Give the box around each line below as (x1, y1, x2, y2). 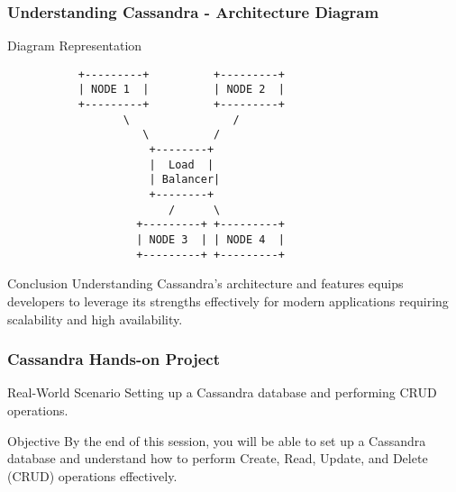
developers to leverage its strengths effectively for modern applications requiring (7, 291, 449, 310)
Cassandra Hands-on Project (7, 348, 220, 370)
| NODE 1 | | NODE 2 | (78, 83, 285, 96)
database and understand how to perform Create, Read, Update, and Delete (7, 449, 428, 468)
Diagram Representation (7, 36, 142, 55)
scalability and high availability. (7, 309, 183, 328)
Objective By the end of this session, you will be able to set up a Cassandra (7, 431, 426, 450)
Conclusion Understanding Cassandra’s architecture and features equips (7, 274, 404, 293)
